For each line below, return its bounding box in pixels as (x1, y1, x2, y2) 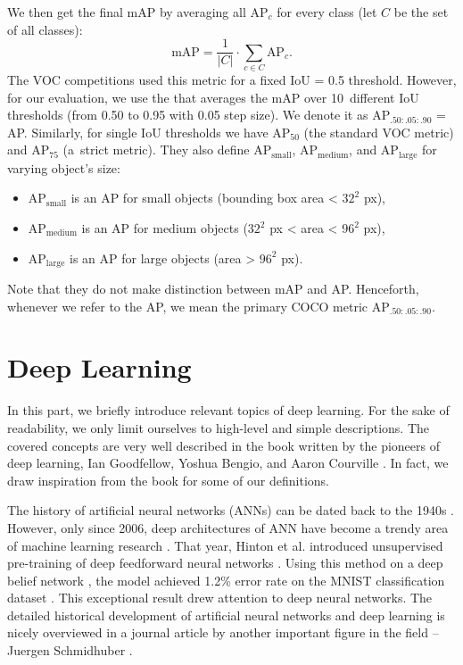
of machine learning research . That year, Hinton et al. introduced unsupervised (7, 536, 443, 554)
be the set (393, 3, 449, 21)
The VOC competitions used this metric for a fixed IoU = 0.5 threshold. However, (7, 70, 457, 88)
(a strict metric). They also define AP (62, 140, 272, 159)
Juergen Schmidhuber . (7, 641, 133, 660)
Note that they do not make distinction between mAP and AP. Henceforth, (7, 279, 419, 298)
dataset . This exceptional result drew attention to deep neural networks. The (7, 588, 433, 607)
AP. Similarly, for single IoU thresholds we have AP (7, 122, 291, 141)
